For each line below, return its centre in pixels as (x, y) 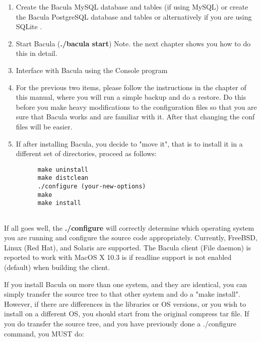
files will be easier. (44, 126)
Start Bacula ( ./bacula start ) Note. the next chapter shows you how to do (133, 43)
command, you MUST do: (44, 333)
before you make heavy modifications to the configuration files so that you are (136, 107)
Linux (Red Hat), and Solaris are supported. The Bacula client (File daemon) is (127, 247)
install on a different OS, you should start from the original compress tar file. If (127, 314)
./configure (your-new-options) (92, 187)
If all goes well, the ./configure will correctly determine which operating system (129, 227)
